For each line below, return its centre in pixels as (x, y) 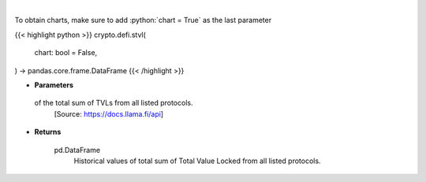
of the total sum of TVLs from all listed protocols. (114, 103)
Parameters (54, 85)
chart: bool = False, (66, 53)
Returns (48, 132)
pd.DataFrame (77, 150)
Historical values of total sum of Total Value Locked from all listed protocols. (197, 161)
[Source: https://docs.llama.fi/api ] (109, 113)
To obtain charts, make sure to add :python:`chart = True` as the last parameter (143, 20)
